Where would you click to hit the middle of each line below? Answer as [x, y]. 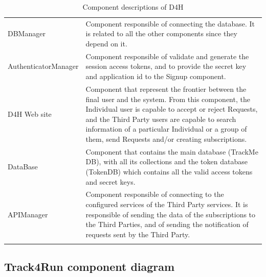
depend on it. [106, 44]
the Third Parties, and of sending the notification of [167, 224]
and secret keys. [110, 181]
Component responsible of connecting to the [155, 194]
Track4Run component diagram [90, 267]
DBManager [27, 33]
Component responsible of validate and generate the [167, 56]
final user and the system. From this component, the [168, 99]
